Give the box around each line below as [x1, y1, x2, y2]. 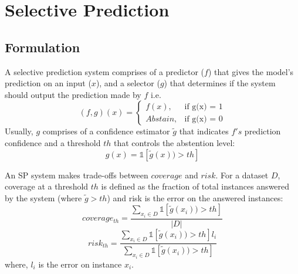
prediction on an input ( [5, 77, 92, 89]
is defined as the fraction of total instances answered [101, 180, 290, 192]
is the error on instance [38, 258, 122, 270]
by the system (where [5, 191, 82, 204]
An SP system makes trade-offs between [5, 168, 148, 181]
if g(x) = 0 [184, 114, 223, 123]
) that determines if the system [164, 77, 276, 89]
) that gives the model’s [208, 65, 294, 77]
